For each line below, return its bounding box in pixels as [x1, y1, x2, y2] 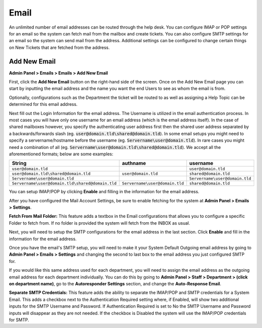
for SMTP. [9, 317, 29, 323]
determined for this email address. [9, 101, 78, 107]
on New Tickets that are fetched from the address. [9, 44, 110, 50]
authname [122, 160, 147, 167]
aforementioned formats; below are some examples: [9, 151, 114, 157]
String [12, 160, 27, 167]
